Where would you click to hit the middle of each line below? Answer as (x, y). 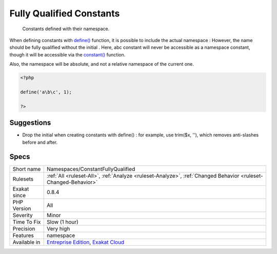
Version (22, 209)
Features (23, 236)
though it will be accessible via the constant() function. (67, 54)
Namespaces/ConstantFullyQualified (91, 169)
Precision (24, 229)
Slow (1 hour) (63, 222)
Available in (26, 242)
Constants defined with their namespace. (66, 29)
